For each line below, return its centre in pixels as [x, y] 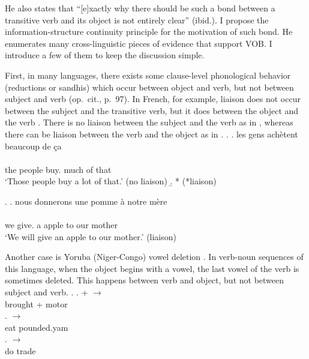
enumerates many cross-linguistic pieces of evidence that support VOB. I [139, 43]
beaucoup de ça [33, 146]
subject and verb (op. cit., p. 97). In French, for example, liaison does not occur [153, 99]
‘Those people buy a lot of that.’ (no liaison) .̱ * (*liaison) [111, 181]
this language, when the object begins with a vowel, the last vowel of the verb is [152, 268]
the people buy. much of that [58, 169]
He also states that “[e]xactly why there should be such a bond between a [140, 8]
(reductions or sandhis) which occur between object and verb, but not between [149, 87]
